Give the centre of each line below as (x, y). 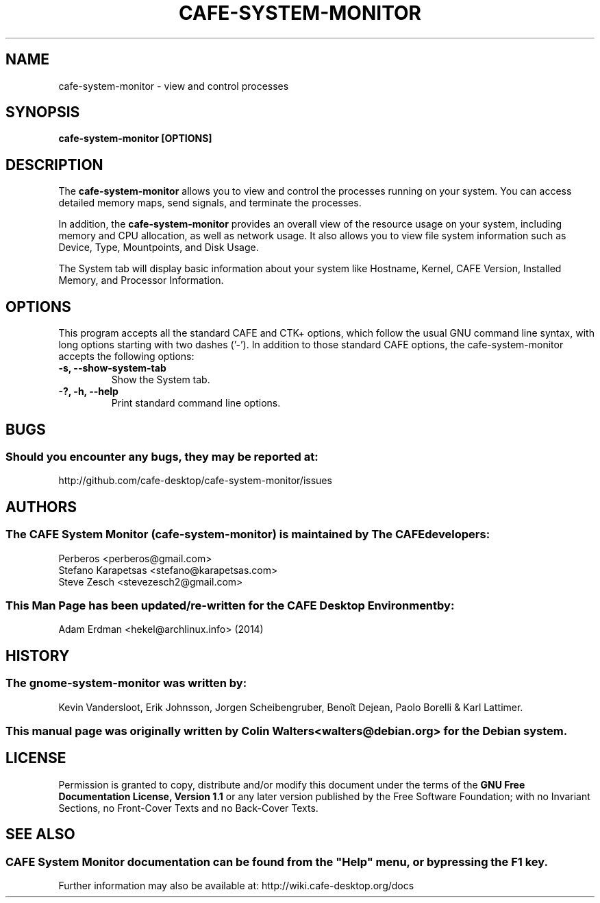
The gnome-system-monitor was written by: (126, 683)
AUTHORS (41, 507)
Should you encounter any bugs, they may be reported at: (162, 456)
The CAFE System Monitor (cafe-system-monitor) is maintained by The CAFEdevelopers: (248, 534)
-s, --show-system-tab (112, 368)
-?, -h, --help (88, 392)
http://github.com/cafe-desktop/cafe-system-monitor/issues (195, 481)
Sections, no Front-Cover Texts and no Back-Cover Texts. (188, 808)
